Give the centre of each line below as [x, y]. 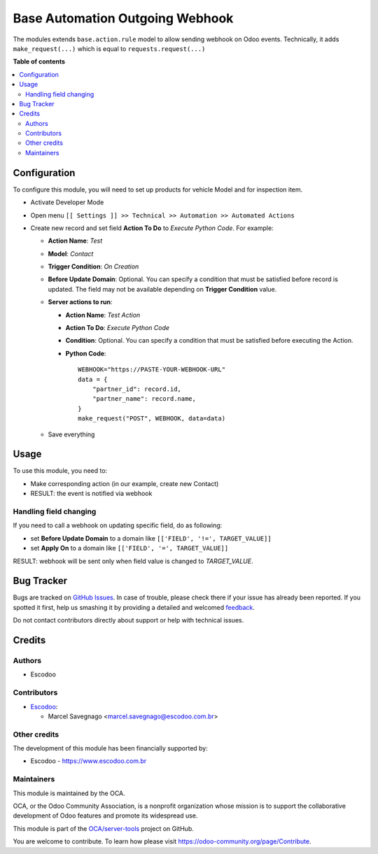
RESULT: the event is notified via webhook [91, 494]
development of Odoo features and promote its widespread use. [105, 816]
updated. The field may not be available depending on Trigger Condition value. [162, 289]
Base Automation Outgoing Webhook [123, 18]
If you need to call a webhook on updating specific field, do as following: [118, 525]
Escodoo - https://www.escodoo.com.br [89, 761]
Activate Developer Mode [67, 202]
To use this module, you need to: [60, 471]
